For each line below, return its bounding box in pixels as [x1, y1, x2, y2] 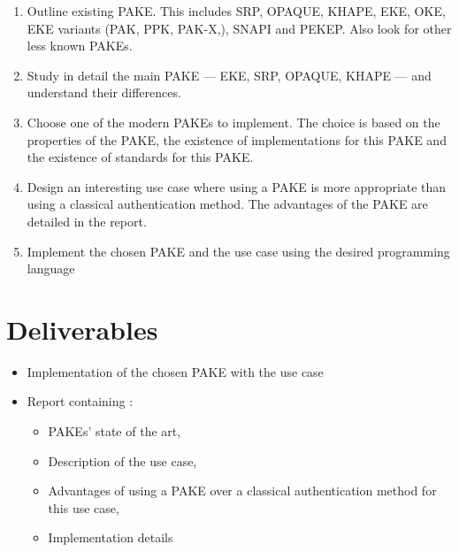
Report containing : [27, 392, 134, 410]
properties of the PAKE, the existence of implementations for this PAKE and [27, 130, 447, 149]
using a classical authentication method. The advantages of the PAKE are [27, 195, 428, 213]
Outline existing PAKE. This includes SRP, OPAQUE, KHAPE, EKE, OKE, [27, 2, 446, 19]
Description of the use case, [48, 451, 197, 470]
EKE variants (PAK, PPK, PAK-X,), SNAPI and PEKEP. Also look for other [27, 19, 452, 37]
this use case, [48, 498, 119, 517]
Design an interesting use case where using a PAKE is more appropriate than [27, 177, 447, 195]
